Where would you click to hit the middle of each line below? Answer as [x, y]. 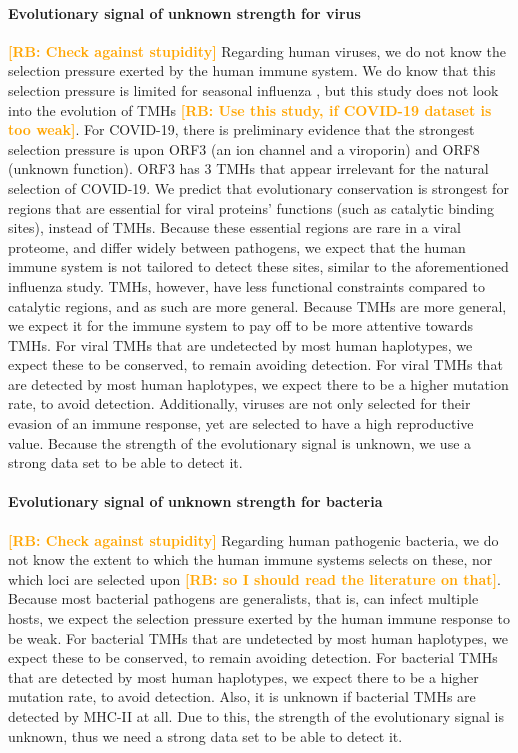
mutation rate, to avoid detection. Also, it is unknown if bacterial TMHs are [242, 696]
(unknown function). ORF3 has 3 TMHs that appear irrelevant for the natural [248, 168]
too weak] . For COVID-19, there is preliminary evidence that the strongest [241, 129]
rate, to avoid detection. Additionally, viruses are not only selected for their [239, 403]
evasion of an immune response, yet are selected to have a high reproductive [241, 423]
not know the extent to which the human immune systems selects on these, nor [250, 559]
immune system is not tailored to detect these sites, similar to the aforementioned [258, 266]
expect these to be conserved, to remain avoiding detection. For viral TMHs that [255, 364]
